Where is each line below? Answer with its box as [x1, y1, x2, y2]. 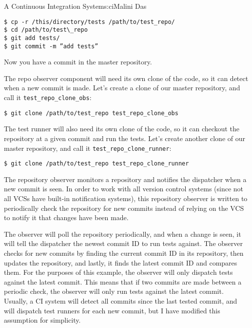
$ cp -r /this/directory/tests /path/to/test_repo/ [4, 18, 175, 25]
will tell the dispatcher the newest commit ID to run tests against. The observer [4, 238, 243, 248]
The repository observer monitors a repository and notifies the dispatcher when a [4, 174, 247, 184]
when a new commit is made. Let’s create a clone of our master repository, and [4, 82, 240, 93]
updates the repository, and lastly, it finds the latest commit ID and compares [4, 257, 237, 267]
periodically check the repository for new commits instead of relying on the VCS [4, 203, 244, 213]
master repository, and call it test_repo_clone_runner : [4, 143, 172, 153]
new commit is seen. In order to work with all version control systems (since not [4, 184, 244, 194]
